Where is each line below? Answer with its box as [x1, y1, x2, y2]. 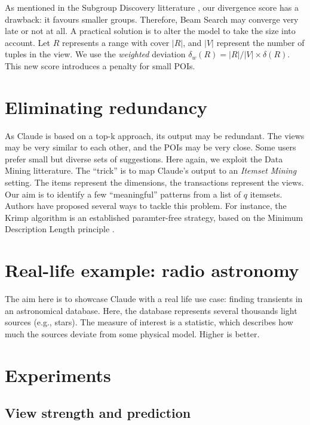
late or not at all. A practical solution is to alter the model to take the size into [5, 24, 296, 37]
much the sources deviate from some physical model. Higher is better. [5, 327, 260, 340]
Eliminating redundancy [5, 94, 207, 119]
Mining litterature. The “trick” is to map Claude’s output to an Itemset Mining [5, 164, 297, 177]
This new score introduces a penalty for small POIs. [5, 59, 195, 72]
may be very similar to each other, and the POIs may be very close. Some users [5, 141, 296, 153]
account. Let [5, 36, 51, 48]
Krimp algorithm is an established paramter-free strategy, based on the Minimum [5, 211, 303, 223]
